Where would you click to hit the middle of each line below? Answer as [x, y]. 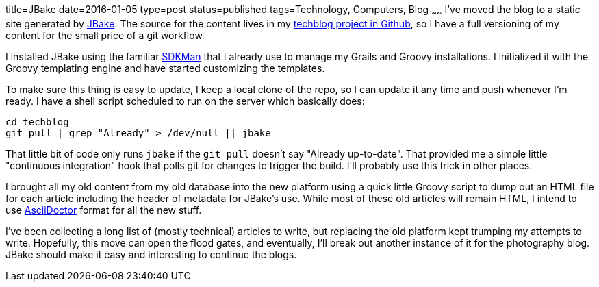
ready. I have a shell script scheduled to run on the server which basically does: [185, 101]
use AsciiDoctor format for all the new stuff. [104, 210]
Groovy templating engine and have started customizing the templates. [165, 68]
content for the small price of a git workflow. [105, 35]
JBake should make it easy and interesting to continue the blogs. [151, 254]
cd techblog [37, 122]
